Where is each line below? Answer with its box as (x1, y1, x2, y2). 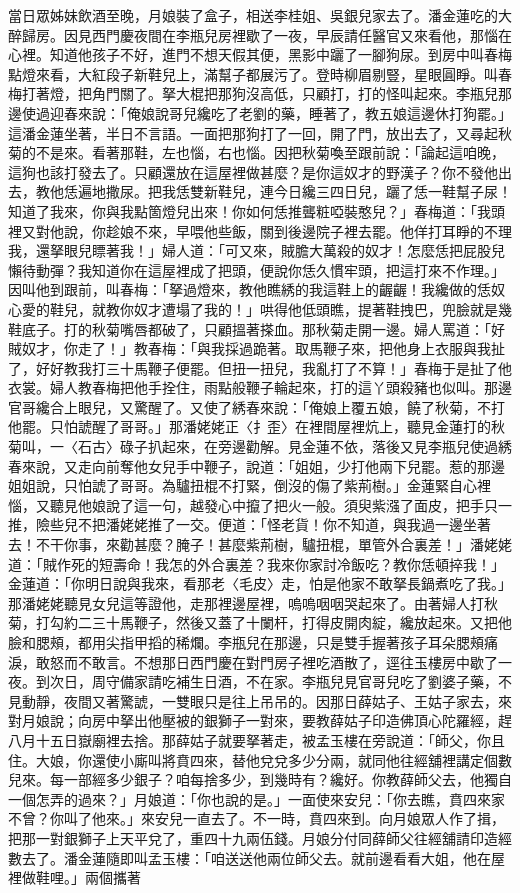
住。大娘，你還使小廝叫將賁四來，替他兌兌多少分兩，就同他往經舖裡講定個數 (8, 749, 512, 770)
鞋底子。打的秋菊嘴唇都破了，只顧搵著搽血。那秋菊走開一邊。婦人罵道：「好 (8, 318, 505, 339)
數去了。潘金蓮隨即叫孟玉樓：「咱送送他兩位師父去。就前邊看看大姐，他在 (8, 847, 491, 868)
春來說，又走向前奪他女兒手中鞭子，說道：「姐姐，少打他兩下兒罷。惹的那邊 (8, 455, 505, 476)
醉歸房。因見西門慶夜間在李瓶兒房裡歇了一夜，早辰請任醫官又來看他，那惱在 (8, 24, 512, 45)
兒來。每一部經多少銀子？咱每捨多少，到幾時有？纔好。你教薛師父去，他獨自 (8, 769, 512, 790)
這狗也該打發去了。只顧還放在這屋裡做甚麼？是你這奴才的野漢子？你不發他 (8, 161, 498, 182)
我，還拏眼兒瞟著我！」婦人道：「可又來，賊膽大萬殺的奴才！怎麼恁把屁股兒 (8, 240, 505, 261)
